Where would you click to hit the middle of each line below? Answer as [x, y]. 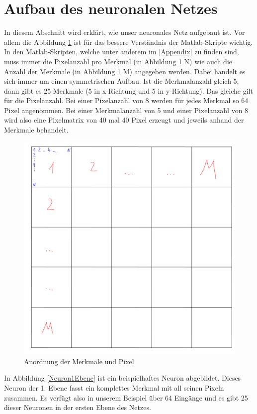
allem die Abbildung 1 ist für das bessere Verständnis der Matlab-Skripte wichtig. [128, 42]
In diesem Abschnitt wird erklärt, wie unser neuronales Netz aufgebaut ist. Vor [125, 32]
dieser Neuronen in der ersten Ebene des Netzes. [78, 407]
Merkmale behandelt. [36, 130]
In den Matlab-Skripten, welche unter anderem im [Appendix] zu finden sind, [122, 52]
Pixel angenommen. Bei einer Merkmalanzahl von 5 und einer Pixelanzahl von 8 [126, 110]
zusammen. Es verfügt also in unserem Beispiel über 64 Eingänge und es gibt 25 [126, 397]
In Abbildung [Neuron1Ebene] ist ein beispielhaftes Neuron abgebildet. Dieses [123, 378]
